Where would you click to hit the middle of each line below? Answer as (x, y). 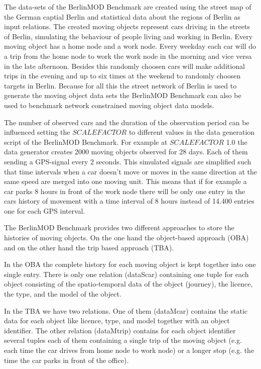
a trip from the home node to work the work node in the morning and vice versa (128, 56)
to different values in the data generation (192, 132)
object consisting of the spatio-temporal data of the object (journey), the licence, (128, 284)
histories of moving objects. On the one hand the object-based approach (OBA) (126, 238)
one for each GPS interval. (45, 210)
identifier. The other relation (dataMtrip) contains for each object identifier (120, 330)
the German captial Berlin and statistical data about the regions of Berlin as (122, 16)
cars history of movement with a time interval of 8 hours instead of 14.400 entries (129, 201)
